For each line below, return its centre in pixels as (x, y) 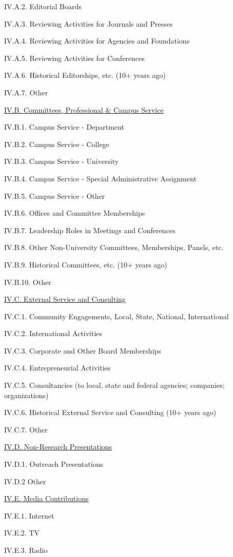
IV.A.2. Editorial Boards (43, 6)
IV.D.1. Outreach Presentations (54, 464)
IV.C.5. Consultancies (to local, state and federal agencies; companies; (114, 385)
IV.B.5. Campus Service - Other (55, 195)
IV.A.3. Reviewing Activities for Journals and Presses (89, 23)
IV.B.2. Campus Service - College (57, 144)
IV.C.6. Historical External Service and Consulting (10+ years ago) (110, 412)
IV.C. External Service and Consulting (65, 299)
